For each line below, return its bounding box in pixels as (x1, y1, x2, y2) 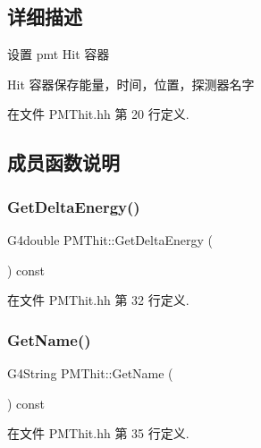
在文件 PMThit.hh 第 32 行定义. (7, 291, 189, 309)
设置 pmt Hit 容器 (7, 45, 110, 63)
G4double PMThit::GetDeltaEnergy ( (7, 230, 213, 249)
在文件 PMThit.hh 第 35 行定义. (7, 424, 189, 443)
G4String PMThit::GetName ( (7, 363, 173, 382)
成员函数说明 (7, 148, 120, 176)
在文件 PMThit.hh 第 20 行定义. (7, 105, 189, 123)
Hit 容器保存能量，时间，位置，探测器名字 (7, 74, 255, 93)
